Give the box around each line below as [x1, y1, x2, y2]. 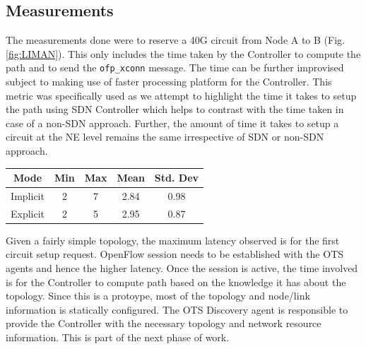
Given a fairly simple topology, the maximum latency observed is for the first [6, 232, 340, 247]
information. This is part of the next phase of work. [6, 330, 230, 345]
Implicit [11, 188, 45, 203]
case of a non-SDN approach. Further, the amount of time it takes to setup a [6, 115, 339, 130]
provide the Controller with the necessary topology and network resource [6, 316, 321, 331]
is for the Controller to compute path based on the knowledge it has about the [6, 274, 346, 289]
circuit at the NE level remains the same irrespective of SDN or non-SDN [6, 129, 324, 144]
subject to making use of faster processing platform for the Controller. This [6, 74, 332, 89]
